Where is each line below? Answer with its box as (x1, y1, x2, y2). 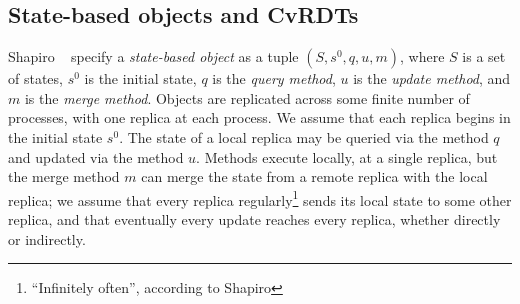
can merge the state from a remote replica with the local (141, 166, 488, 187)
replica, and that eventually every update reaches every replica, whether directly (8, 209, 501, 230)
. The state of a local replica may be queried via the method (119, 126, 489, 147)
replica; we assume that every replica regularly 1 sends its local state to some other (8, 186, 512, 210)
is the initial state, (84, 68, 197, 89)
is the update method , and (353, 68, 511, 89)
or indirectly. (8, 228, 86, 249)
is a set (462, 46, 506, 67)
